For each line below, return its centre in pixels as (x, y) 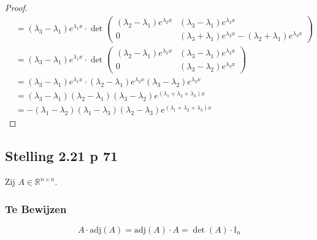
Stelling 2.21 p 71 (62, 156)
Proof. (16, 7)
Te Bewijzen (36, 208)
